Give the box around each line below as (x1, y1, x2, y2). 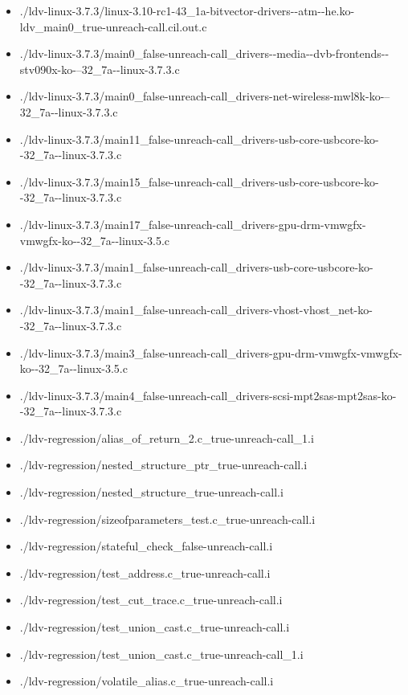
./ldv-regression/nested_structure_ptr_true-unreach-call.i (19, 456, 308, 473)
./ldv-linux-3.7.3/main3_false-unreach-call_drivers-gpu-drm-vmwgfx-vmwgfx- (19, 344, 402, 361)
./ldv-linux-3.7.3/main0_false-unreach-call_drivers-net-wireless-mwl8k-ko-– (19, 88, 390, 104)
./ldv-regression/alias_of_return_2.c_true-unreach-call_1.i (19, 429, 314, 446)
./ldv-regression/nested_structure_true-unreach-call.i (19, 484, 284, 501)
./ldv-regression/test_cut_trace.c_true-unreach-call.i (19, 591, 283, 608)
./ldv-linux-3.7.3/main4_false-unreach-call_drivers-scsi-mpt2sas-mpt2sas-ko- (19, 386, 397, 403)
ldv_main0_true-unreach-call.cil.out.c (19, 18, 207, 35)
